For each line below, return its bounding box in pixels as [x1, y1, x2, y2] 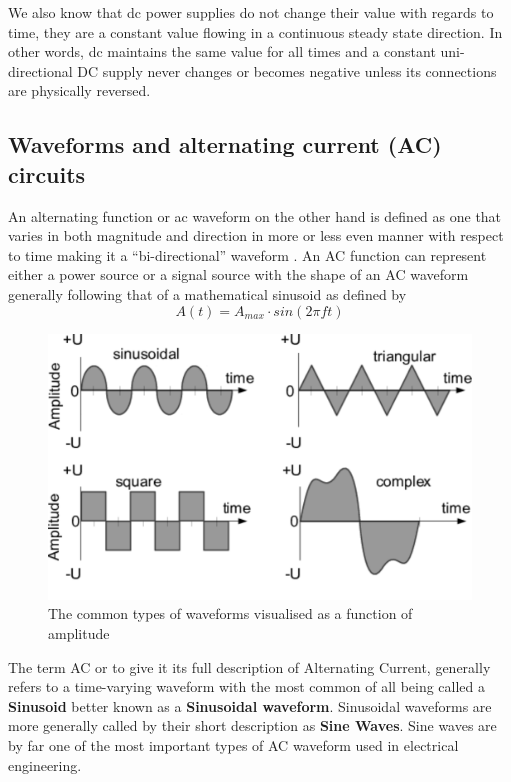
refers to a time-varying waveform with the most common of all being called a [8, 676, 486, 697]
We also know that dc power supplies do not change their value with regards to [8, 2, 494, 22]
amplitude [48, 622, 110, 643]
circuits [8, 158, 86, 189]
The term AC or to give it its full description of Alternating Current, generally [8, 656, 491, 677]
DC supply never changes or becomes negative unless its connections [77, 60, 497, 81]
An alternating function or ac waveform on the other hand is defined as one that [8, 205, 502, 226]
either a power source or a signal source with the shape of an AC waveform [8, 264, 469, 285]
